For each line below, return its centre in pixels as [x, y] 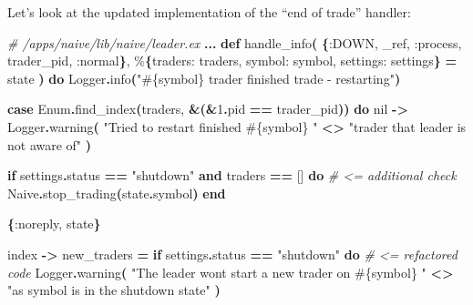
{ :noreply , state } [54, 224]
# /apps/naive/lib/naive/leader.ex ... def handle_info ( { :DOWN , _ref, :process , [235, 42]
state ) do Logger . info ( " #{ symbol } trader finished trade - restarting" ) [204, 78]
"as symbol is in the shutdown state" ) [114, 290]
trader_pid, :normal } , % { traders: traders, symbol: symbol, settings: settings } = [232, 61]
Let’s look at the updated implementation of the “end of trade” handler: [209, 12]
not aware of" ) [50, 144]
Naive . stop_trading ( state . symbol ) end [117, 193]
